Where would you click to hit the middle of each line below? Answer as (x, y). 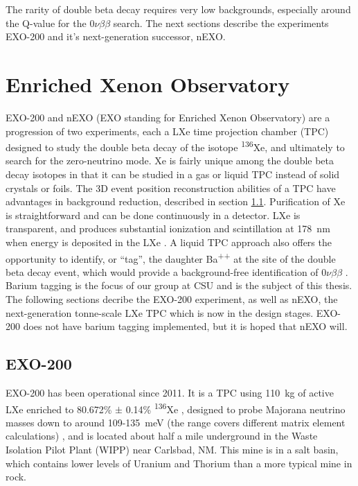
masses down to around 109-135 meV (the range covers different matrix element (176, 422)
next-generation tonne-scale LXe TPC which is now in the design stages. (160, 312)
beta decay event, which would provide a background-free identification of (162, 271)
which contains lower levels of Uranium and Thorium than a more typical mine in (179, 463)
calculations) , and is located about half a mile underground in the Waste (162, 436)
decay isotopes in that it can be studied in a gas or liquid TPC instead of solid (173, 174)
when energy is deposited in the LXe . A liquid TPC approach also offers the (169, 242)
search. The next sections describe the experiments (221, 23)
